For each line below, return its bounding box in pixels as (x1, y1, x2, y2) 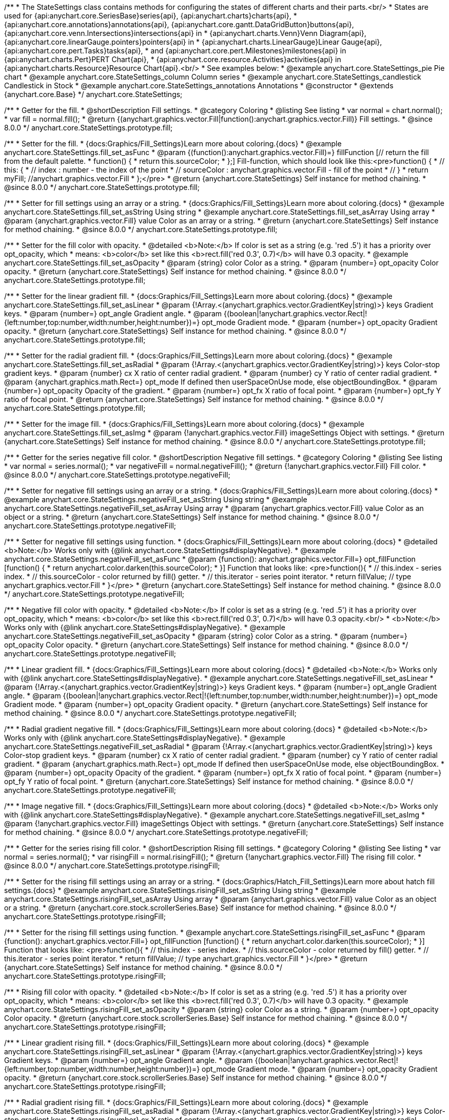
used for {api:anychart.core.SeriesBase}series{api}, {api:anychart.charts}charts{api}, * (4, 11, 297, 20)
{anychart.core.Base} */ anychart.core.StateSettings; (4, 90, 183, 99)
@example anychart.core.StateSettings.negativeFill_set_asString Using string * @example (4, 495, 307, 504)
